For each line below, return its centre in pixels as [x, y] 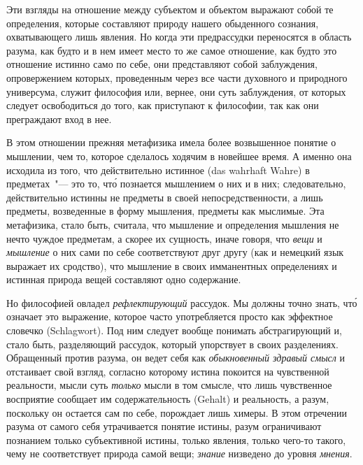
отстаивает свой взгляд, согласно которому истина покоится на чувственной [168, 371]
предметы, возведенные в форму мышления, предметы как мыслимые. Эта [165, 211]
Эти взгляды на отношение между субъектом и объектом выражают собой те [170, 9]
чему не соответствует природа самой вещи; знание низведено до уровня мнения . [179, 453]
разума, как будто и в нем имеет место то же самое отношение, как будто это [172, 50]
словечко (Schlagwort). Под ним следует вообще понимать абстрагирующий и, [174, 330]
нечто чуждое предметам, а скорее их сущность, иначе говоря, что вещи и [164, 238]
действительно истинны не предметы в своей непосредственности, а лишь [165, 197]
